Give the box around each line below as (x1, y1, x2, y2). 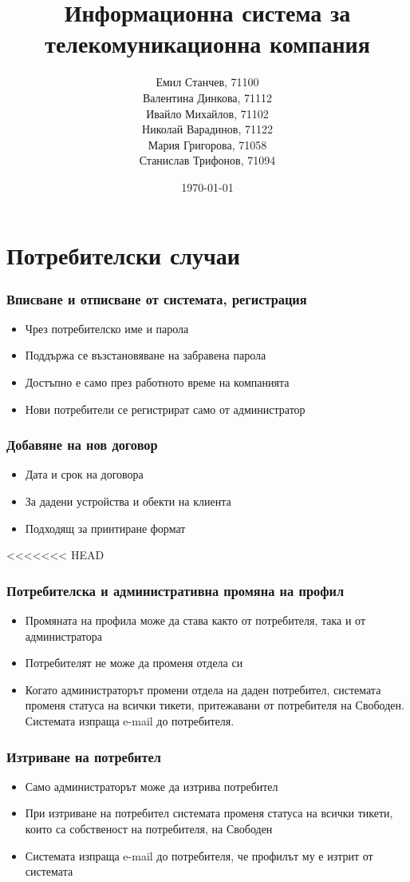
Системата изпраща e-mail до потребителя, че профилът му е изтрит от (25, 847, 373, 864)
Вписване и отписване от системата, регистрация (6, 288, 307, 308)
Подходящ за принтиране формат (25, 519, 186, 536)
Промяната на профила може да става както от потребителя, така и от (25, 612, 366, 629)
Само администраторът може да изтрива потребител (25, 777, 278, 794)
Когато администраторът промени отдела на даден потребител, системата (25, 681, 381, 697)
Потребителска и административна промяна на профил (6, 580, 345, 600)
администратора (25, 627, 102, 644)
